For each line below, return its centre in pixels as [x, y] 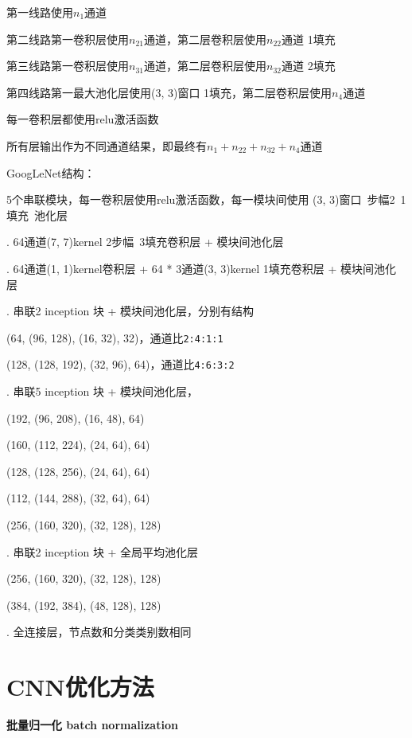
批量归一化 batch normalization [92, 725]
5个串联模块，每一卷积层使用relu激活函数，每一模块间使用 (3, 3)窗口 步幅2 [201, 199]
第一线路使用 [40, 12]
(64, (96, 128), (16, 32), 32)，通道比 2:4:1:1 [115, 337]
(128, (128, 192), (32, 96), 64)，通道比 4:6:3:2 [120, 364]
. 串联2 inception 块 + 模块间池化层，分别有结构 [130, 311]
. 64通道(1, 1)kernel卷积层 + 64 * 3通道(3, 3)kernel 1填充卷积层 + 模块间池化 [202, 268]
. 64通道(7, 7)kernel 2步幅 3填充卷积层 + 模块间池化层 [145, 242]
